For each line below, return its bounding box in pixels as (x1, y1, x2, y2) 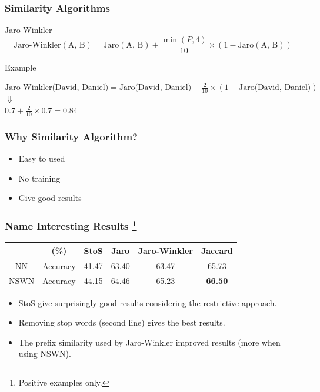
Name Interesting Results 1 (5, 217, 137, 233)
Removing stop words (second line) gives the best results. (18, 316, 225, 329)
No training (18, 172, 61, 184)
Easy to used (18, 152, 65, 164)
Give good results (18, 192, 82, 204)
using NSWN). (18, 347, 71, 360)
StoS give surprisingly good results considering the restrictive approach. (18, 296, 277, 309)
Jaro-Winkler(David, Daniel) (5, 83, 109, 92)
